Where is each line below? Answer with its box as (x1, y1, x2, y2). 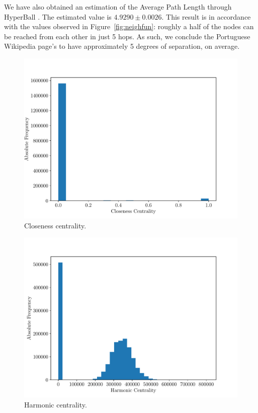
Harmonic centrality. (24, 399, 87, 409)
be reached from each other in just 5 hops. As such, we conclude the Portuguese (4, 31, 250, 41)
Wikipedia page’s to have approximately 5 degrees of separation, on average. (4, 41, 240, 51)
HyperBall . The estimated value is (4, 11, 112, 22)
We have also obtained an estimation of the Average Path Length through (4, 2, 232, 12)
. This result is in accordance (161, 11, 251, 22)
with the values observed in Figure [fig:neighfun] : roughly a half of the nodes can (4, 21, 254, 32)
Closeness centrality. (24, 220, 87, 230)
